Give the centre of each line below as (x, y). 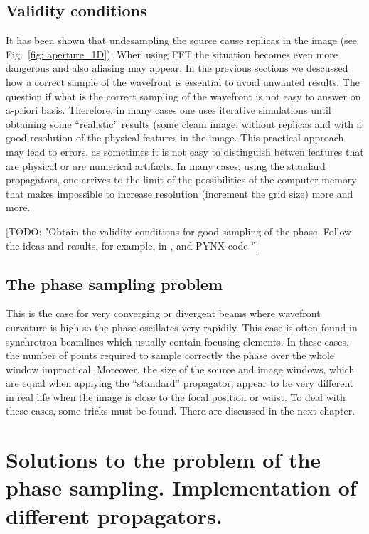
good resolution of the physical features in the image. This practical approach (175, 138)
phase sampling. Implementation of (181, 487)
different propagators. (114, 515)
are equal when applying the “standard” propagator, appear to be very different (180, 383)
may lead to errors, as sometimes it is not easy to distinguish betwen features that (185, 151)
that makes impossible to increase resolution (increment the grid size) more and (180, 193)
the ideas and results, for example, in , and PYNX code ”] (132, 245)
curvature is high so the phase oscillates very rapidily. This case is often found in (182, 327)
